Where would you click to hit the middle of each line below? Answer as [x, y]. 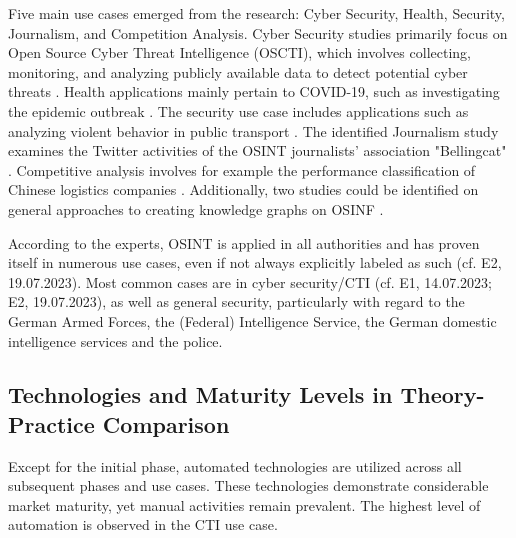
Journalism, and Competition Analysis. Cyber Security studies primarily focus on [258, 32]
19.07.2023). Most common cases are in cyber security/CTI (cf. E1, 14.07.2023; [250, 281]
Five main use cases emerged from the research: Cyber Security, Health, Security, [256, 13]
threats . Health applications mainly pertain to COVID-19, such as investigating [254, 91]
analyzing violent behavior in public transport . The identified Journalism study [253, 130]
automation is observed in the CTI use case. [143, 524]
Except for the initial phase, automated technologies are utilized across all [235, 465]
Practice [51, 423]
